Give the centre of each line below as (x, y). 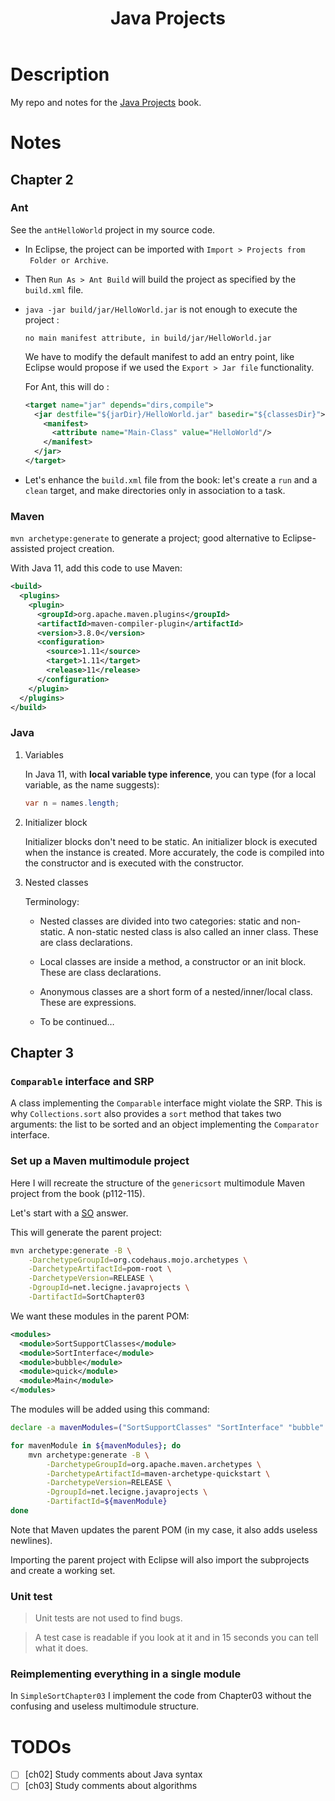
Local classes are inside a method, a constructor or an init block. (173, 961)
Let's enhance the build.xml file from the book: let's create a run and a (171, 479)
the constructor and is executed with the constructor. (134, 863)
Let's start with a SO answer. (69, 1213)
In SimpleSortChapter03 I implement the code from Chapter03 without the (161, 1696)
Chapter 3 (42, 1053)
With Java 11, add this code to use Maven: (96, 568)
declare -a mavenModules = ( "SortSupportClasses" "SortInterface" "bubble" (167, 1428)
